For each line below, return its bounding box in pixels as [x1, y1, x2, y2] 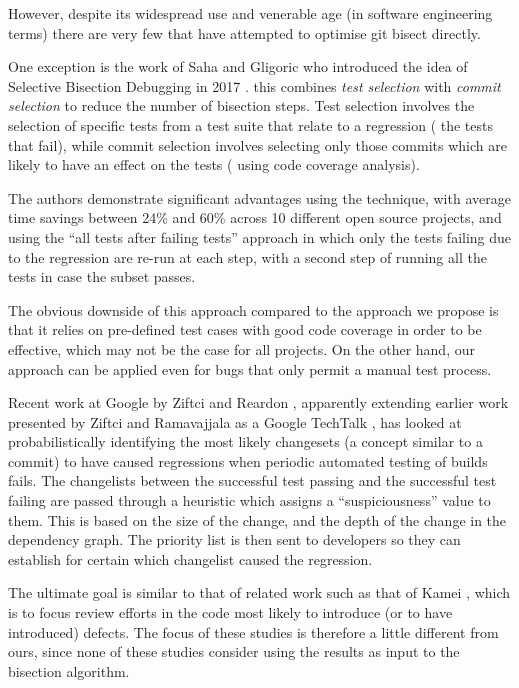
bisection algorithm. [8, 660, 130, 681]
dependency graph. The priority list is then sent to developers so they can [8, 529, 461, 550]
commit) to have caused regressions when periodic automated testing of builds [8, 450, 488, 471]
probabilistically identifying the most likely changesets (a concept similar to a [8, 431, 483, 452]
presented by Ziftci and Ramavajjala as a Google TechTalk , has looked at [8, 411, 462, 432]
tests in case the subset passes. [8, 266, 196, 287]
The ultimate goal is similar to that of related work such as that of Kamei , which [8, 582, 511, 603]
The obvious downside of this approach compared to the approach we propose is [8, 299, 499, 320]
